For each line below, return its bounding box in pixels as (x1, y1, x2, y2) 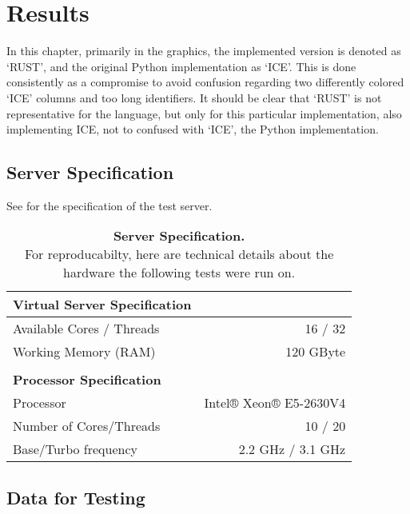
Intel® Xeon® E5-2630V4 (204, 393, 346, 412)
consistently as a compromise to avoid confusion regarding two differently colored (6, 74, 404, 90)
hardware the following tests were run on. (63, 263, 296, 282)
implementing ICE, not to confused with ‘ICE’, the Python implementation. (6, 121, 379, 137)
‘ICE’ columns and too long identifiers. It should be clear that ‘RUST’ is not (6, 89, 382, 106)
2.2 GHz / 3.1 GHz (238, 440, 346, 459)
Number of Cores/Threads (13, 416, 161, 436)
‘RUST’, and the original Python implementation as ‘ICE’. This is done (6, 58, 356, 74)
